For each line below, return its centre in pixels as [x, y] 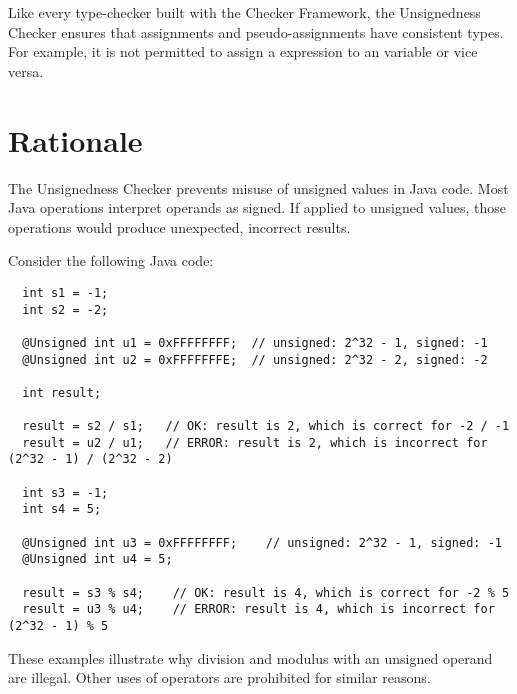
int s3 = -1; [65, 492]
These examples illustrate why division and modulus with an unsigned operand [250, 657]
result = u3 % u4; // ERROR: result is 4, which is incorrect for [258, 609]
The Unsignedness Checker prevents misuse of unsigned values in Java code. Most [258, 187]
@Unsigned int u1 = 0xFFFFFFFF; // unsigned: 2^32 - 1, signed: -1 [255, 342]
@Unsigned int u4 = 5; [97, 559]
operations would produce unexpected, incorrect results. [179, 226]
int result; [62, 392]
